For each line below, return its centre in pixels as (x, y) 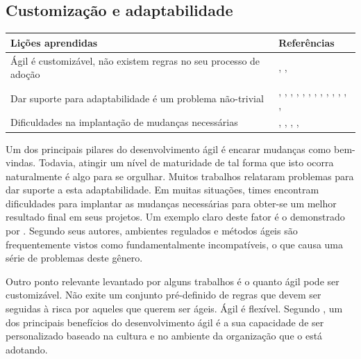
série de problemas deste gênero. (74, 258)
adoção (25, 74)
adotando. (27, 349)
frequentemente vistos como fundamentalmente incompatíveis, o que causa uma (175, 244)
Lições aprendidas (54, 42)
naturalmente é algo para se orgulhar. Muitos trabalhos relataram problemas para (180, 176)
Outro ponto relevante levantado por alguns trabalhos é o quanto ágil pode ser (173, 281)
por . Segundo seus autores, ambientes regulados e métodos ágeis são (152, 231)
